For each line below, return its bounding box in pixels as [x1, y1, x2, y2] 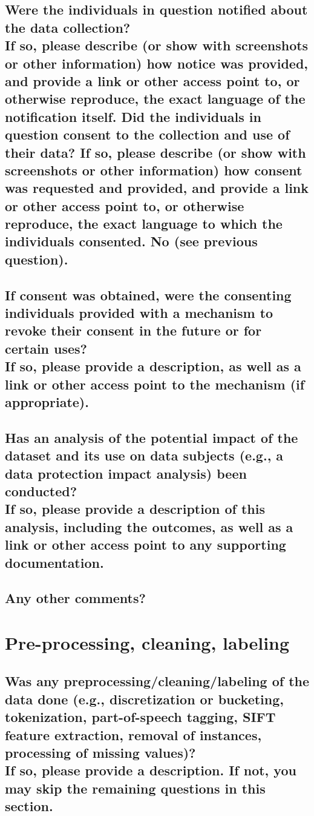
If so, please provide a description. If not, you [5, 761, 296, 780]
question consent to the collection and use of [5, 125, 290, 144]
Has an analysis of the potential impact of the [5, 428, 298, 447]
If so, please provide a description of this [5, 499, 265, 518]
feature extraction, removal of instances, [5, 725, 262, 744]
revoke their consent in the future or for [5, 321, 262, 340]
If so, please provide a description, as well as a [5, 357, 301, 376]
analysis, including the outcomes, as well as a [5, 517, 293, 536]
